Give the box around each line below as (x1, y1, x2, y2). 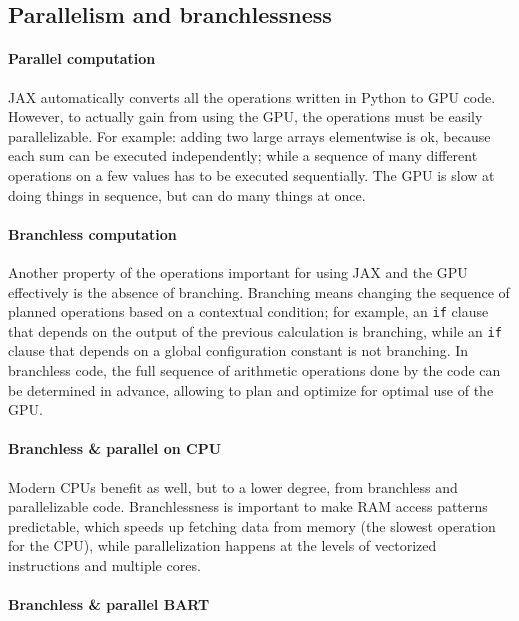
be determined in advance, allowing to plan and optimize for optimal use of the (8, 379, 494, 400)
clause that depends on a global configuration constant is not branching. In (8, 340, 469, 361)
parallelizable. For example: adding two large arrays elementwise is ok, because (8, 125, 491, 146)
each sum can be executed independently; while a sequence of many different (8, 145, 478, 166)
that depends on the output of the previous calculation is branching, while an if (8, 320, 502, 341)
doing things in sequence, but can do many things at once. (8, 184, 366, 205)
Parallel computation (8, 48, 156, 69)
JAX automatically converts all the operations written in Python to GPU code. (8, 86, 496, 107)
